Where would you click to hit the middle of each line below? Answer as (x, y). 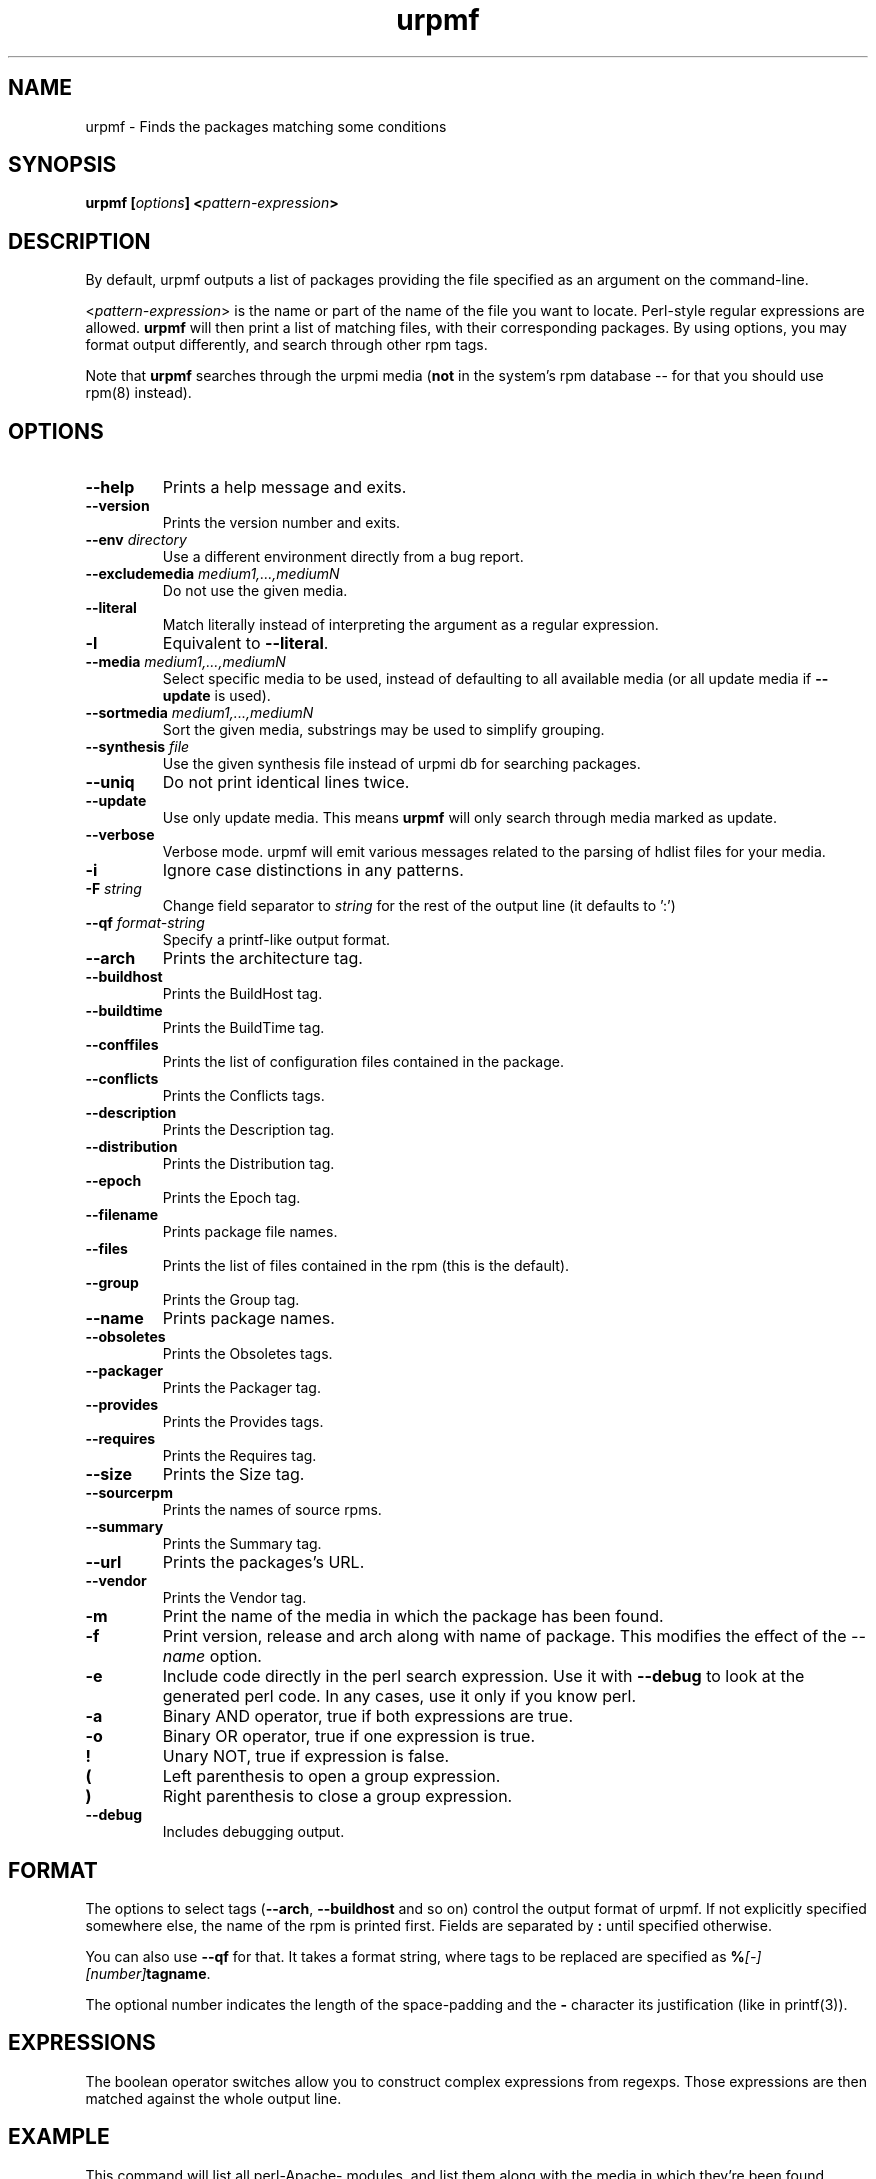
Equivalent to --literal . (245, 643)
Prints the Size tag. (233, 1474)
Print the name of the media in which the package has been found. (413, 1616)
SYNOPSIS (62, 165)
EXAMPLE (59, 2137)
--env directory (136, 540)
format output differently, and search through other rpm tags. (286, 345)
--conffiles (122, 1045)
